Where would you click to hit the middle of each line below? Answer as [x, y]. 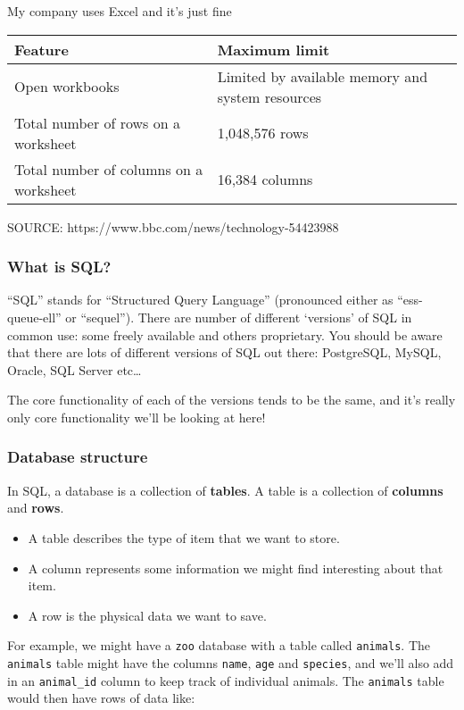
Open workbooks [67, 87]
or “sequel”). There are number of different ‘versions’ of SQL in [239, 317]
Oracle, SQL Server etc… [75, 369]
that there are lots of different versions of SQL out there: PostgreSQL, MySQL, [224, 352]
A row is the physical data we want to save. [147, 615]
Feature [41, 49]
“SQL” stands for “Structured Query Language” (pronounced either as [200, 300]
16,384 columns [265, 180]
